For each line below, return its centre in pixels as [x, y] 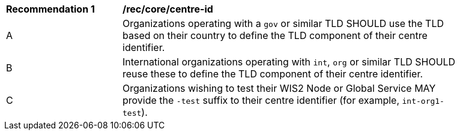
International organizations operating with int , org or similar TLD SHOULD [289, 62]
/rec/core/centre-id [168, 9]
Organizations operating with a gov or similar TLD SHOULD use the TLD [283, 23]
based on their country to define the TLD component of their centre [275, 35]
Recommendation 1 [50, 9]
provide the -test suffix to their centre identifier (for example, [261, 100]
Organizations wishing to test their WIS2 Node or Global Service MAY [279, 88]
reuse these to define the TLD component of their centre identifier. [273, 74]
